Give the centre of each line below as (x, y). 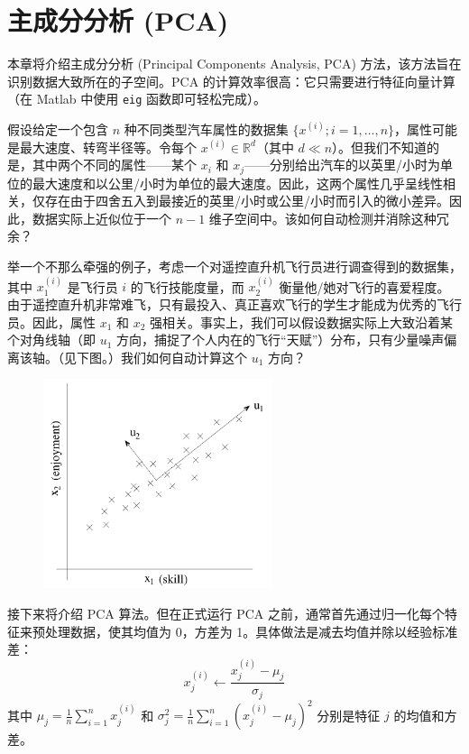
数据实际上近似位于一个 (101, 218)
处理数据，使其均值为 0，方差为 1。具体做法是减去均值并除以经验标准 (251, 631)
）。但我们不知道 (380, 147)
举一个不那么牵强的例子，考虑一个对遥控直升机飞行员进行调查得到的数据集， (234, 266)
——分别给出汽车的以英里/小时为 (343, 165)
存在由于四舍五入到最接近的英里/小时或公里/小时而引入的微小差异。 (247, 201)
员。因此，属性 (51, 322)
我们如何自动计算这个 (184, 357)
